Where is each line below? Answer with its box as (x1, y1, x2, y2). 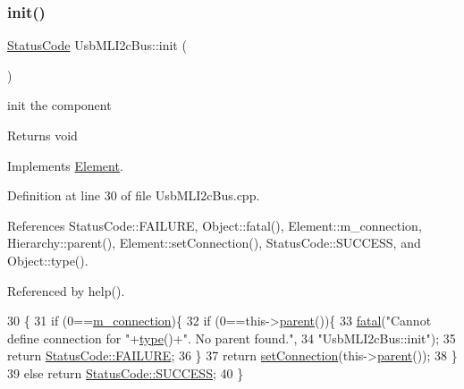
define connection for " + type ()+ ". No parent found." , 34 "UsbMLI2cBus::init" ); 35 (7, 328, 456, 347)
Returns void (7, 126, 78, 144)
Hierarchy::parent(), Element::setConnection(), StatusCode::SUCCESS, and (7, 233, 421, 252)
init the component (7, 96, 112, 114)
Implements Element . (7, 156, 123, 174)
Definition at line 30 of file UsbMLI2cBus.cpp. (7, 186, 260, 205)
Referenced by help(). (7, 281, 125, 300)
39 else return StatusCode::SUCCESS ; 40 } (7, 363, 244, 382)
